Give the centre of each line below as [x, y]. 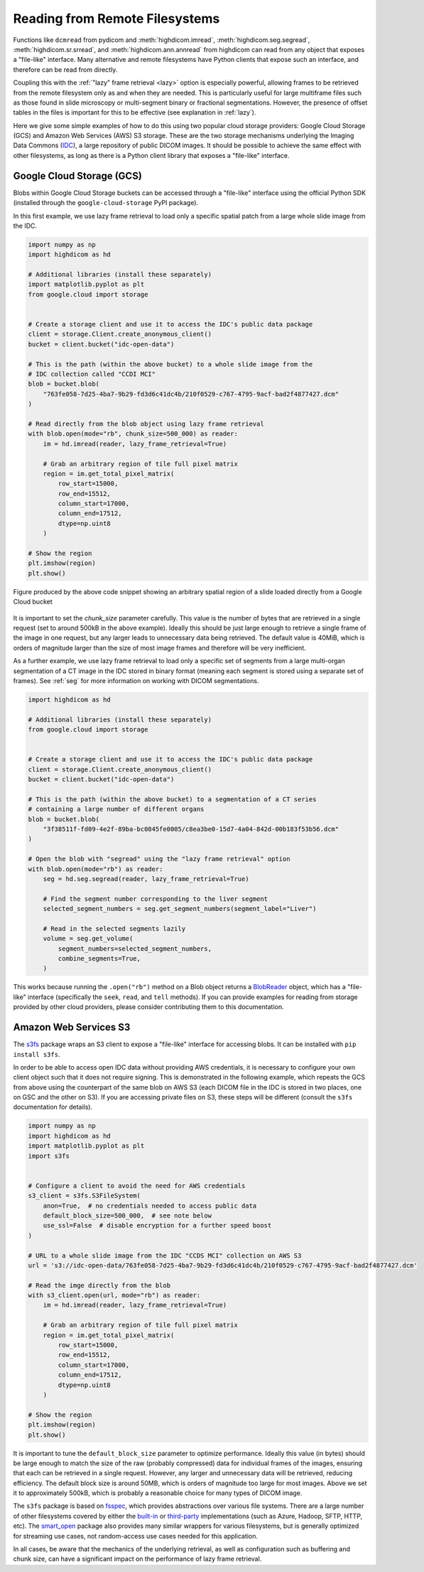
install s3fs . [37, 1054]
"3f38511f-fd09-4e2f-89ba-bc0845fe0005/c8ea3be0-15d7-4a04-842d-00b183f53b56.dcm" [191, 829]
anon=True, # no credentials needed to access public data [150, 1206]
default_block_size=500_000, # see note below [127, 1215]
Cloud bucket [33, 602]
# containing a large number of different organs [116, 809]
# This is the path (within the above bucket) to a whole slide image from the [170, 364]
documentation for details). [53, 1107]
